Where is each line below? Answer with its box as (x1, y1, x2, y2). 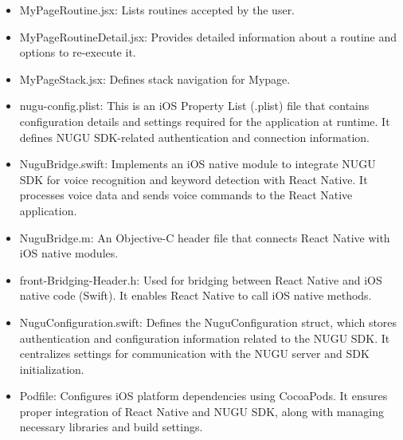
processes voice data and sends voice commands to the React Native (19, 187, 353, 203)
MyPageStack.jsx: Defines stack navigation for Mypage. (19, 70, 291, 87)
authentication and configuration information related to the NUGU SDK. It (19, 329, 390, 346)
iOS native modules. (19, 245, 119, 261)
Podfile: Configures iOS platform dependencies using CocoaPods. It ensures (19, 387, 388, 404)
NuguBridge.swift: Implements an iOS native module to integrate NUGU (19, 155, 376, 172)
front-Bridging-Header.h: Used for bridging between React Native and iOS (19, 271, 382, 288)
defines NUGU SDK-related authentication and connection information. (19, 128, 370, 145)
